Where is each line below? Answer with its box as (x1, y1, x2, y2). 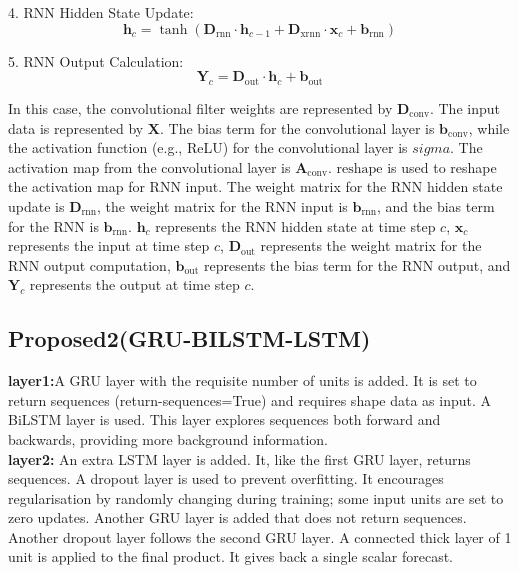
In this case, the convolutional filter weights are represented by (8, 97, 393, 118)
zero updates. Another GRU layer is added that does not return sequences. (8, 507, 467, 528)
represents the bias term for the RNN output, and (204, 254, 511, 275)
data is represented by (8, 117, 144, 138)
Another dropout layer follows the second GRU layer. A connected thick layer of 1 (8, 526, 512, 547)
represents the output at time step (29, 274, 240, 295)
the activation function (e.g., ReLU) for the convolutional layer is (8, 137, 408, 158)
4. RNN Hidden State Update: (8, 2, 194, 22)
